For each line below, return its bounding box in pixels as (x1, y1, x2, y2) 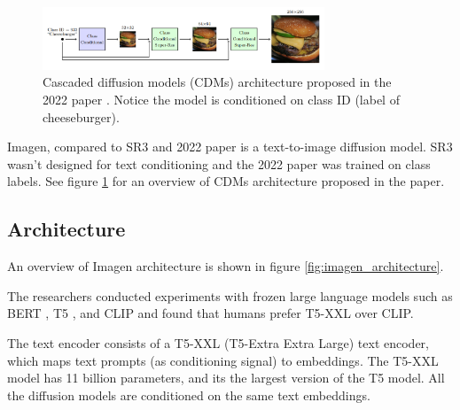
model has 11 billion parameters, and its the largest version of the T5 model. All (7, 368, 445, 387)
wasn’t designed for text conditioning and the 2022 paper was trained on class (7, 154, 431, 173)
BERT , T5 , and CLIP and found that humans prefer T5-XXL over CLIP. (7, 304, 414, 322)
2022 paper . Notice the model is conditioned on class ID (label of (43, 90, 400, 109)
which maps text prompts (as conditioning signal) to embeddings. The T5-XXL (7, 351, 439, 369)
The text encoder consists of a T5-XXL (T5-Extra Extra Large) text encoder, (7, 334, 429, 352)
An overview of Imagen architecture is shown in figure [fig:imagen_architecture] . (7, 257, 444, 275)
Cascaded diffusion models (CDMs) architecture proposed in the (43, 73, 392, 91)
